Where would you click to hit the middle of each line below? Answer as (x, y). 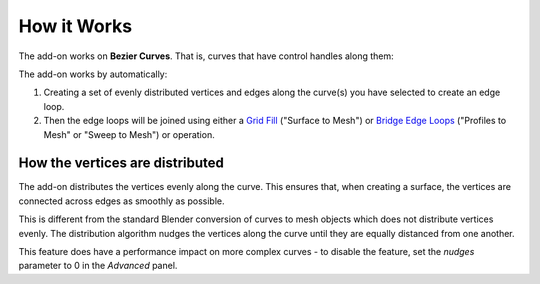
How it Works (75, 26)
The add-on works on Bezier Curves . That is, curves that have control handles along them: (206, 56)
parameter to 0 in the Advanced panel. (98, 266)
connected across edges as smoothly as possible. (121, 201)
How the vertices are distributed (121, 163)
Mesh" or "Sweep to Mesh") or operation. (129, 134)
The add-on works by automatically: (93, 74)
